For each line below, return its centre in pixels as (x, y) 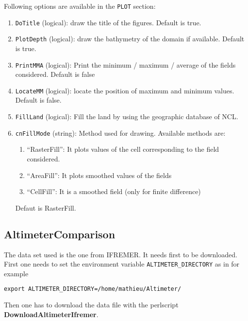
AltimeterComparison (60, 234)
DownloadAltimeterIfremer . (51, 314)
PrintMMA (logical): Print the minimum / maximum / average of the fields (125, 64)
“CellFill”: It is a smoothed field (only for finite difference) (114, 191)
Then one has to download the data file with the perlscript (91, 305)
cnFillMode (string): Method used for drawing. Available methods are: (120, 133)
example (16, 273)
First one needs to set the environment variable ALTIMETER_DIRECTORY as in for (122, 264)
